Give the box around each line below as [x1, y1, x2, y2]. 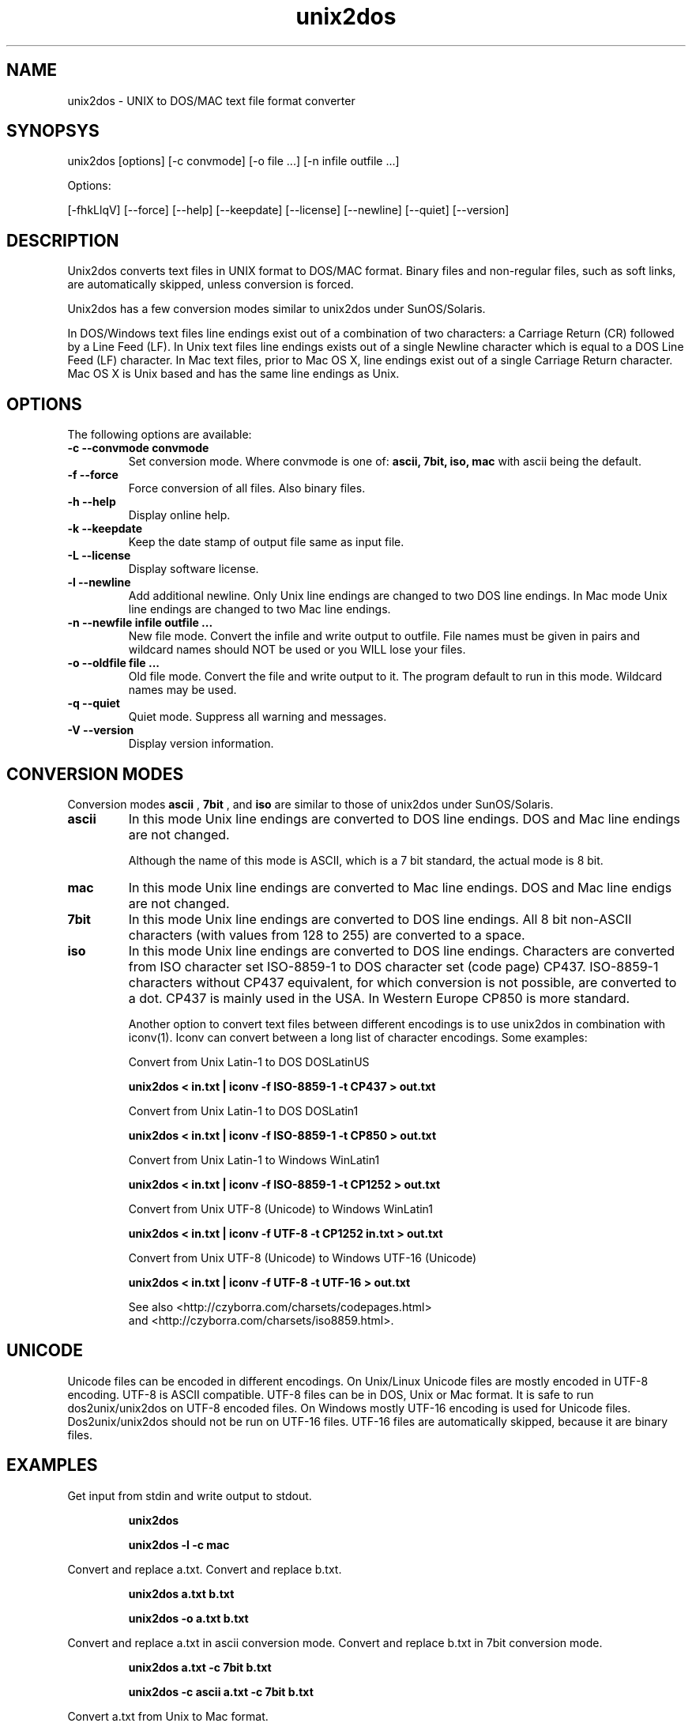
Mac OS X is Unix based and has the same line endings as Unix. [67, 367, 400, 381]
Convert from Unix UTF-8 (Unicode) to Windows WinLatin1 [128, 1201, 434, 1216]
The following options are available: [67, 428, 252, 442]
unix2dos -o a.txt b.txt [128, 1611, 249, 1625]
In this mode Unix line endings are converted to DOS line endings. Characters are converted [128, 942, 675, 959]
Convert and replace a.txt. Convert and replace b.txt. [67, 1562, 342, 1576]
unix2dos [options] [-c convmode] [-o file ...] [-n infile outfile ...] [67, 154, 400, 168]
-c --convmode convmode [67, 441, 209, 455]
